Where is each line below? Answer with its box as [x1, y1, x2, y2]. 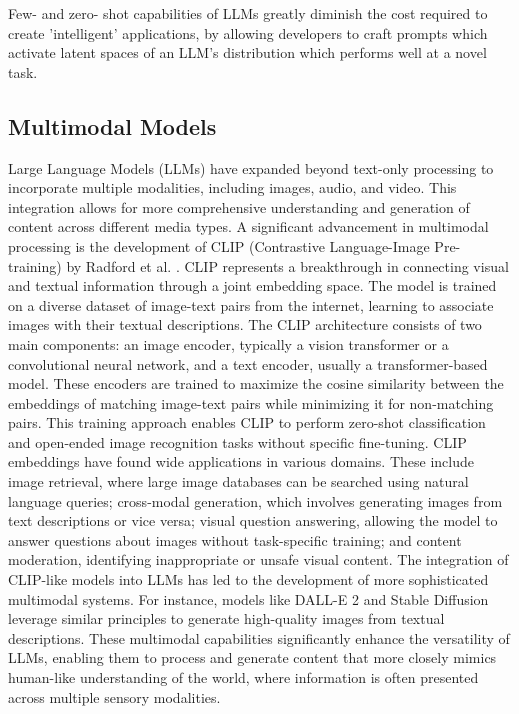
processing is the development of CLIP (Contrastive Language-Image [8, 235, 430, 256]
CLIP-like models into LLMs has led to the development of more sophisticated [8, 569, 489, 590]
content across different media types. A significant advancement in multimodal [8, 216, 489, 237]
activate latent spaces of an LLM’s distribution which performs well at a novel [8, 42, 487, 63]
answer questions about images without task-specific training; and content [8, 529, 462, 550]
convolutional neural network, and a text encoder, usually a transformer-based [8, 353, 488, 374]
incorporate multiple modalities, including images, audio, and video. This [8, 177, 457, 198]
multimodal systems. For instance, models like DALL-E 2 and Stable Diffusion [8, 588, 489, 609]
